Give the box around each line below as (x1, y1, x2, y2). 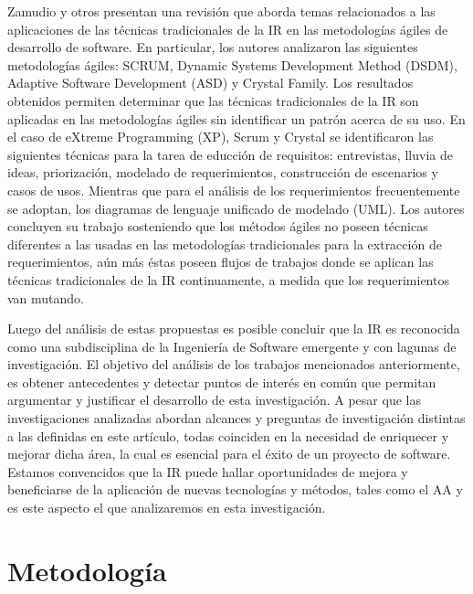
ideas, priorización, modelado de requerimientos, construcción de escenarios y (7, 163, 438, 182)
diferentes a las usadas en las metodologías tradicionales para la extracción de (7, 234, 442, 253)
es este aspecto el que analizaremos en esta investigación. (7, 498, 326, 517)
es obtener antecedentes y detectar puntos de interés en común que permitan (7, 372, 436, 391)
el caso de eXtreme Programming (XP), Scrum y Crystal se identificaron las (7, 127, 434, 146)
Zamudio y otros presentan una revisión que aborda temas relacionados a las (7, 2, 436, 20)
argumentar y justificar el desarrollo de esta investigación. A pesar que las (7, 390, 421, 409)
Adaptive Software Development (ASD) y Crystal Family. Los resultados (7, 73, 414, 92)
